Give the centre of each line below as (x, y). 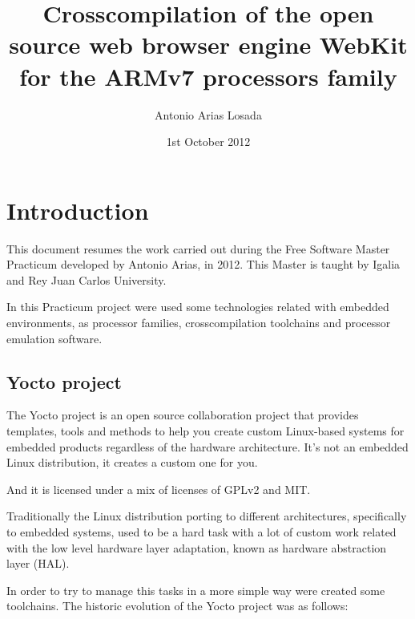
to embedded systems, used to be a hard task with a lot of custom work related (201, 531)
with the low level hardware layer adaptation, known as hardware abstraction (197, 547)
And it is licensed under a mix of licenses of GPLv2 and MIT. (159, 489)
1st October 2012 (208, 142)
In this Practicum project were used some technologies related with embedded (198, 307)
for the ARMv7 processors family (208, 76)
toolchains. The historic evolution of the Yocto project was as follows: (177, 606)
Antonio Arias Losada (208, 114)
